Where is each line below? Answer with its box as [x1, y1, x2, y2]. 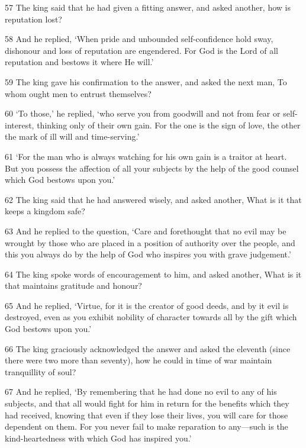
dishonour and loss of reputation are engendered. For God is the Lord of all [5, 44, 278, 56]
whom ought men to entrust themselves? [5, 87, 152, 99]
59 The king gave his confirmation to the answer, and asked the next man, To [5, 75, 287, 88]
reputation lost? [5, 12, 62, 25]
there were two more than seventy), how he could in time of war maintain [5, 354, 272, 366]
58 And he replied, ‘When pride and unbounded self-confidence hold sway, [5, 33, 273, 45]
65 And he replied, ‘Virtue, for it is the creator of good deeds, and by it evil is [5, 299, 289, 311]
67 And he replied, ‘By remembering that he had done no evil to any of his [5, 385, 277, 398]
